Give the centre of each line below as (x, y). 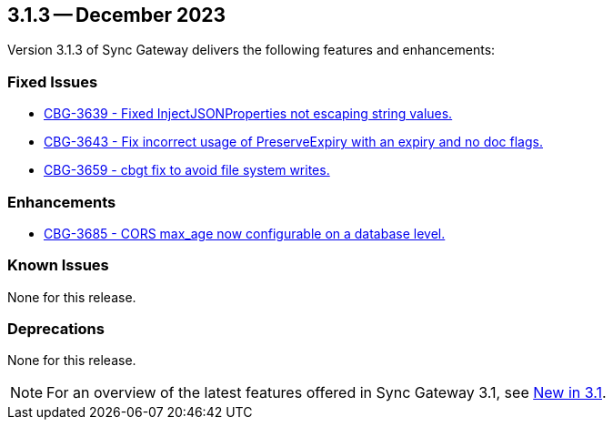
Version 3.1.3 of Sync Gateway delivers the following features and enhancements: (251, 50)
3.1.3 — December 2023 (117, 15)
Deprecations (56, 329)
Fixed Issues (53, 81)
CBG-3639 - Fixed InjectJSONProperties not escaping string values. (248, 114)
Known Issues (58, 265)
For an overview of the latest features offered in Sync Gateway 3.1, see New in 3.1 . (327, 393)
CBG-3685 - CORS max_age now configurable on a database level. (245, 233)
